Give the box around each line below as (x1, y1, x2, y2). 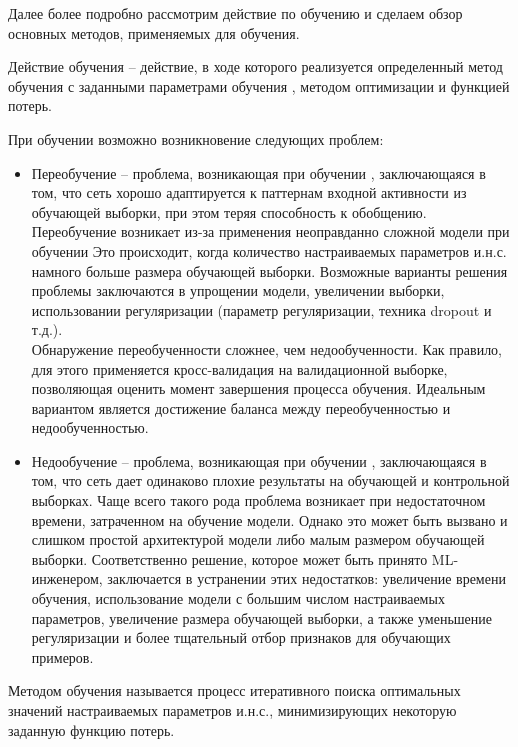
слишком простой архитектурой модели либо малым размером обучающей (31, 529, 485, 550)
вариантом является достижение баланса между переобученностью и (31, 397, 451, 418)
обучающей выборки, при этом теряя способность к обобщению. (31, 201, 427, 222)
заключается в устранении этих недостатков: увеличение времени (107, 568, 506, 589)
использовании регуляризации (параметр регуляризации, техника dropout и (31, 299, 492, 320)
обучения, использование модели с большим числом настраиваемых (31, 588, 445, 609)
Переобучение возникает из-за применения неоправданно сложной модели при (31, 221, 510, 242)
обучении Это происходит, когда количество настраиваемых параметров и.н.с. (31, 240, 507, 261)
